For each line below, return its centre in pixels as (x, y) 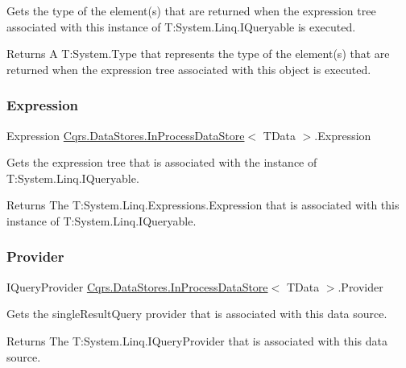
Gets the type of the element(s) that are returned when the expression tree (191, 10)
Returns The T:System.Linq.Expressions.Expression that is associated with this (203, 205)
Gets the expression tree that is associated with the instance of (162, 162)
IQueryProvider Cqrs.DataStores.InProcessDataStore (137, 286)
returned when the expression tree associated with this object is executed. (189, 69)
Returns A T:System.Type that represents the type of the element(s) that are (198, 54)
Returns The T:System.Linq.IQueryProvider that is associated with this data (197, 340)
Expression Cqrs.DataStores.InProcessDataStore (126, 135)
